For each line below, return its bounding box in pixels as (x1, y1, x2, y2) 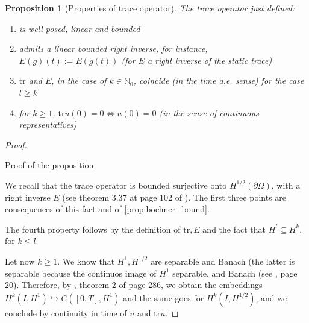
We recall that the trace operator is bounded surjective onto (5, 178, 227, 191)
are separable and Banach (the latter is (151, 254, 295, 267)
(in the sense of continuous (159, 106, 259, 119)
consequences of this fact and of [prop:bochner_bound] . (5, 202, 210, 215)
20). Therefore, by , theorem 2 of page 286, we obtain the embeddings (5, 278, 263, 291)
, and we (255, 291, 287, 304)
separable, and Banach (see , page (172, 266, 298, 279)
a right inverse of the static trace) (147, 54, 272, 66)
